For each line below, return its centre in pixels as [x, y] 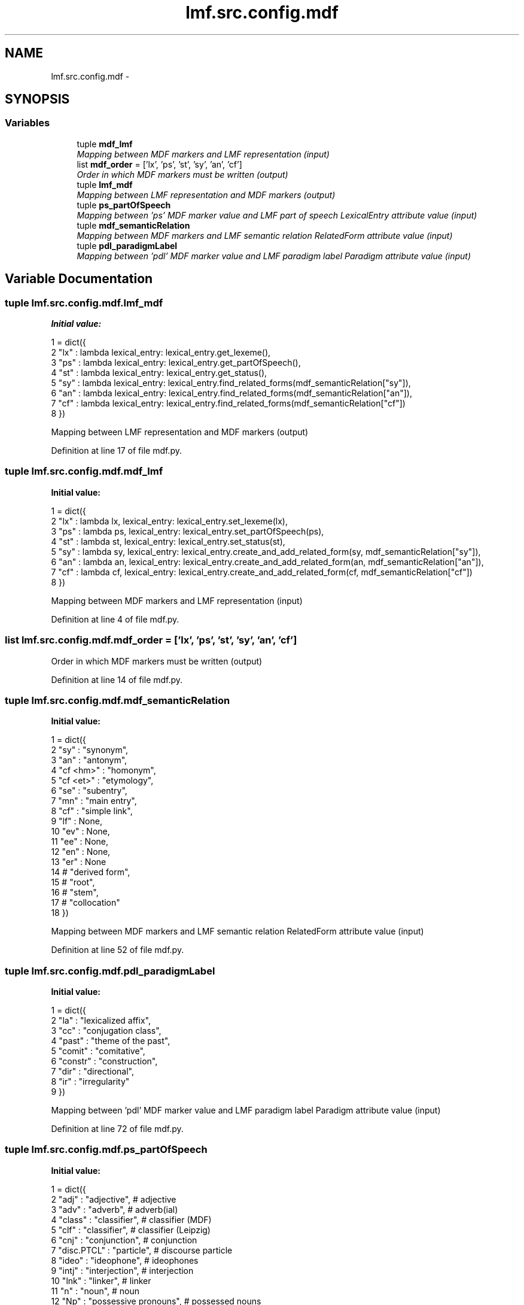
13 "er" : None [79, 862]
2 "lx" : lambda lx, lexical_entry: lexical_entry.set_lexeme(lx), [169, 521]
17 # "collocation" [86, 903]
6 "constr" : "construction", [104, 1061]
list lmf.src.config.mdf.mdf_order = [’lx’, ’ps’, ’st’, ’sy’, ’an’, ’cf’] [151, 640]
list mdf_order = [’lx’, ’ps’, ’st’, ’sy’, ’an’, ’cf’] [159, 164]
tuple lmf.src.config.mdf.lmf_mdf [84, 303]
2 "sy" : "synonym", [90, 750]
